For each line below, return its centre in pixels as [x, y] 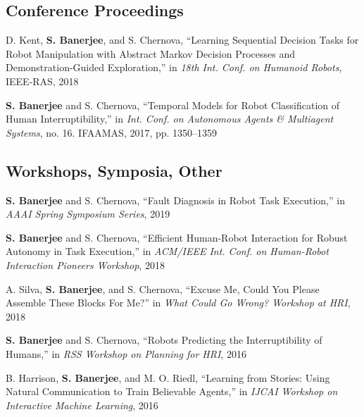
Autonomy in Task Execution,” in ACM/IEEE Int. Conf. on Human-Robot [167, 251]
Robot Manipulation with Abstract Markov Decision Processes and [150, 53]
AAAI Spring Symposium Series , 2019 [88, 214]
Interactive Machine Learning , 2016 [82, 405]
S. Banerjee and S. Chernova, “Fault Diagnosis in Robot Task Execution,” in [175, 200]
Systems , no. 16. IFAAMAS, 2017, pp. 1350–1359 [112, 132]
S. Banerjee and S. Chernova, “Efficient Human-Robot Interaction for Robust [177, 237]
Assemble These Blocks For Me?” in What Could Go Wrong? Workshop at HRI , [178, 303]
